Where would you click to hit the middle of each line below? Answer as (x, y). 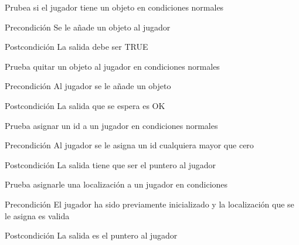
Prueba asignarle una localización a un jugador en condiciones (116, 184)
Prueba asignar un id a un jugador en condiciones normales (111, 125)
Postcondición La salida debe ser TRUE (77, 47)
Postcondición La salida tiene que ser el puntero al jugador (111, 164)
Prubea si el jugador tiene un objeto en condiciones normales (114, 7)
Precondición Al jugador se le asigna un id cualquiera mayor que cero (129, 145)
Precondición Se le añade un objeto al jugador (88, 27)
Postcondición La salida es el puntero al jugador (91, 235)
